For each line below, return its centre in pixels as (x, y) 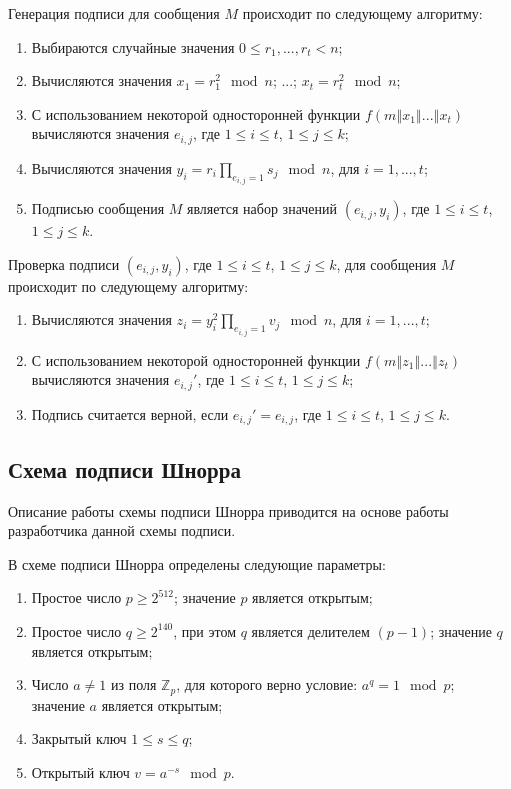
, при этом (204, 630)
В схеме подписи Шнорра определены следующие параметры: (197, 563)
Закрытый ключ (79, 738)
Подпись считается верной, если (130, 413)
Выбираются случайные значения (133, 46)
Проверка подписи (64, 263)
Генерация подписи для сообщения (114, 13)
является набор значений (262, 208)
